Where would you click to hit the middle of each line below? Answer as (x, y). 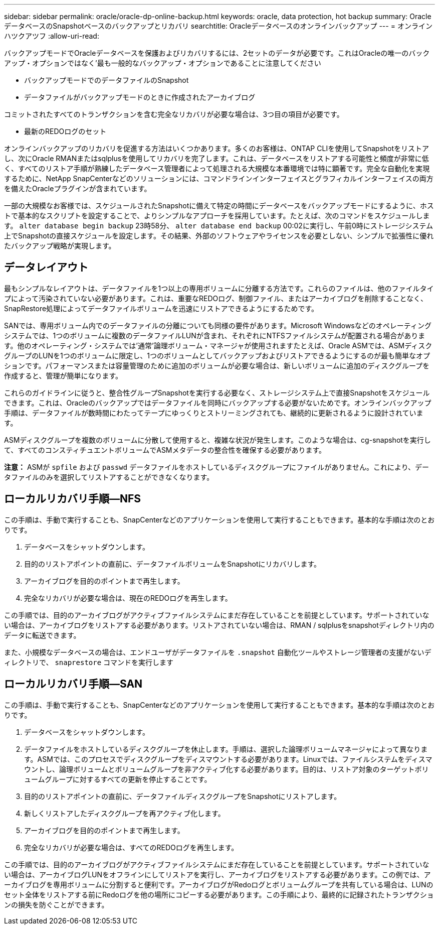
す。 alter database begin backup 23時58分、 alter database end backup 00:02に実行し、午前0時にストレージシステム (219, 226)
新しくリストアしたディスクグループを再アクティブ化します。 (125, 813)
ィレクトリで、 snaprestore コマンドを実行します (89, 662)
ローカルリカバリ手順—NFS (73, 499)
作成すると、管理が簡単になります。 (63, 375)
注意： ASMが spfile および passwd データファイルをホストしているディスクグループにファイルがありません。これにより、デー (217, 467)
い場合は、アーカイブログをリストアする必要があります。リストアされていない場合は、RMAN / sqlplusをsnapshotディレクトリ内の (219, 625)
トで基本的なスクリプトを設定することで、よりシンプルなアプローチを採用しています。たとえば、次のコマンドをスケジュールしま (217, 216)
